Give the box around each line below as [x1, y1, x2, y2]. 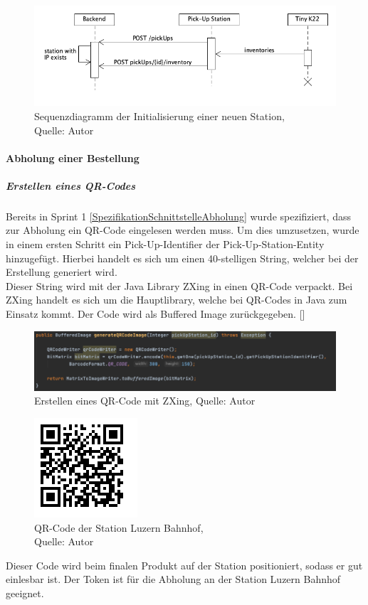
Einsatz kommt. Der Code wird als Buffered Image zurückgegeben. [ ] [6, 306, 305, 321]
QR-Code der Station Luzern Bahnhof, [34, 520, 204, 535]
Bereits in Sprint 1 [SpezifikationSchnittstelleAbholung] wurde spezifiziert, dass [6, 208, 351, 223]
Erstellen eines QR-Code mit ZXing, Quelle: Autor [34, 393, 256, 408]
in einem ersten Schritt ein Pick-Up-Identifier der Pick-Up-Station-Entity [6, 237, 325, 252]
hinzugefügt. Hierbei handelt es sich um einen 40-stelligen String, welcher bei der [6, 250, 359, 265]
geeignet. [6, 585, 44, 600]
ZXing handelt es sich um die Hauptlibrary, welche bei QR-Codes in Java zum [6, 292, 347, 307]
